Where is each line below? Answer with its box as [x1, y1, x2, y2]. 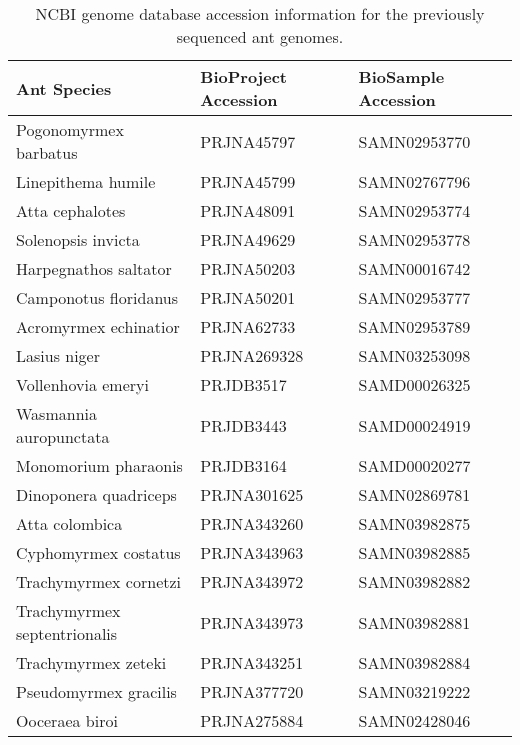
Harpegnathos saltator [16, 257, 172, 280]
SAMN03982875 [358, 512, 471, 535]
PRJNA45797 [200, 129, 296, 153]
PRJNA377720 [200, 680, 304, 703]
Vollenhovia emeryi [16, 373, 149, 396]
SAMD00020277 [358, 454, 471, 477]
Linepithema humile [16, 170, 156, 193]
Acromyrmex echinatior [16, 315, 180, 338]
